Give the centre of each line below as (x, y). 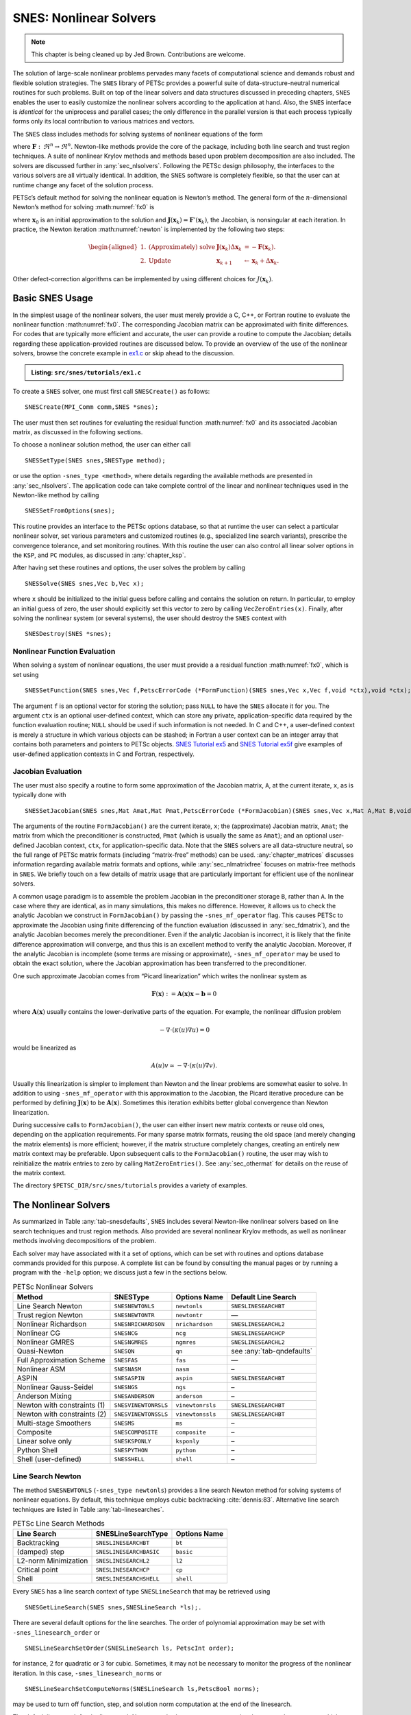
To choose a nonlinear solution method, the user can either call (102, 445)
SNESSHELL (129, 1459)
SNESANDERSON (134, 1396)
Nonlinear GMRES (46, 1343)
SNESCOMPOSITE (136, 1432)
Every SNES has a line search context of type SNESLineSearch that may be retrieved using (141, 1592)
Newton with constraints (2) (62, 1415)
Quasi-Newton (40, 1351)
